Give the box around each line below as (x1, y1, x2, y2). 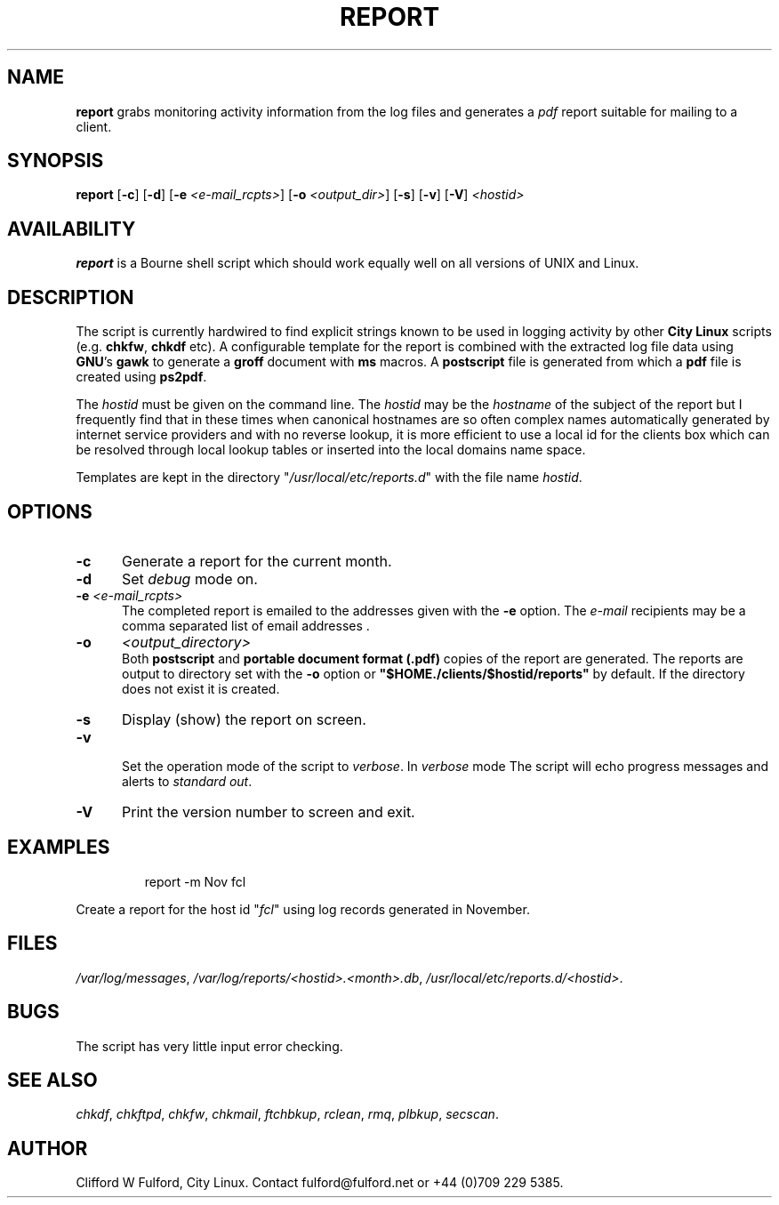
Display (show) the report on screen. (121, 710, 366, 728)
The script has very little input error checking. (76, 1038, 343, 1054)
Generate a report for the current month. (121, 551, 392, 570)
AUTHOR (7, 1137, 88, 1160)
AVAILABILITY (7, 217, 136, 240)
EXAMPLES (7, 836, 110, 859)
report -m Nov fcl (144, 873, 246, 889)
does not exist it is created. (122, 680, 280, 696)
